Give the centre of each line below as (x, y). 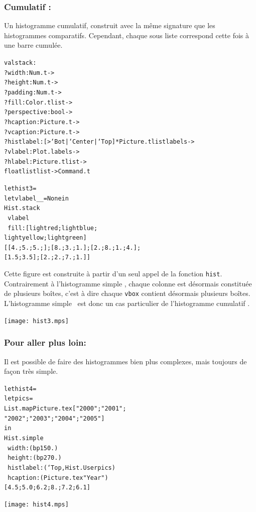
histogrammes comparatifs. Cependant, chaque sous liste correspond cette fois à (127, 35)
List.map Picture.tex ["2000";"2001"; (65, 408)
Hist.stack (22, 208)
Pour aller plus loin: (45, 342)
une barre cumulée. (33, 45)
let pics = (19, 399)
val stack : (20, 63)
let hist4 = (20, 389)
